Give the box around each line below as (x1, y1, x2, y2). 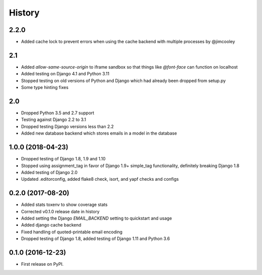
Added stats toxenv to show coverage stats (21, 202, 108, 207)
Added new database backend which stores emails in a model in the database (21, 130, 177, 136)
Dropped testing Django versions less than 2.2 (21, 123, 114, 129)
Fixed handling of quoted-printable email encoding (21, 229, 123, 235)
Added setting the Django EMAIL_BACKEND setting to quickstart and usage (21, 215, 172, 221)
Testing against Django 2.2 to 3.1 (21, 117, 86, 122)
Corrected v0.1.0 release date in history (21, 208, 99, 214)
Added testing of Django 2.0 (21, 169, 78, 175)
